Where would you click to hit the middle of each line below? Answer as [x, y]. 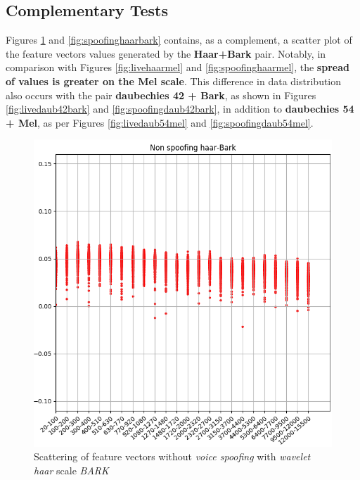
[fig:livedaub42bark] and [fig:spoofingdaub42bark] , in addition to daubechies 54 [180, 109]
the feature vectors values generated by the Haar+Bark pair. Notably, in [166, 53]
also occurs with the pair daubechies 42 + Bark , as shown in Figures [161, 95]
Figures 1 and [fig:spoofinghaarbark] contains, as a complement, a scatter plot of [179, 40]
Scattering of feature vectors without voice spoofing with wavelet [172, 456]
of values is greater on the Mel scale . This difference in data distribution [174, 81]
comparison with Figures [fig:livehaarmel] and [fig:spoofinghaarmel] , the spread [178, 67]
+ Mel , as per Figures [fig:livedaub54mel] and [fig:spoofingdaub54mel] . [160, 122]
